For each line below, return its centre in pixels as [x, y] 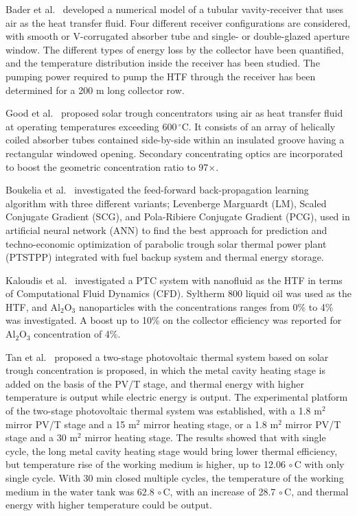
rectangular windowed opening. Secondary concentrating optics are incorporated [174, 153]
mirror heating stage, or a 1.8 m [211, 424]
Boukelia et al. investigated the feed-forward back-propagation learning [157, 190]
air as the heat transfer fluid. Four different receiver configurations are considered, [178, 22]
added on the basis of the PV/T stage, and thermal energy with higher [155, 383]
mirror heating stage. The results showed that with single [205, 437]
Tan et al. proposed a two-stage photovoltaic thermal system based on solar [167, 356]
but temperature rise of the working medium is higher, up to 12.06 [146, 464]
